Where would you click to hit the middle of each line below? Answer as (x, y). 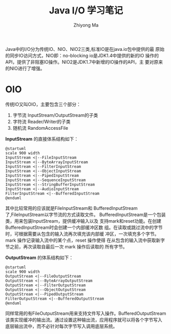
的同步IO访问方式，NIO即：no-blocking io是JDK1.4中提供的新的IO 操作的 (82, 55)
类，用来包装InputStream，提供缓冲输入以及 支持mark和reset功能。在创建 (83, 221)
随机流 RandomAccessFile (40, 128)
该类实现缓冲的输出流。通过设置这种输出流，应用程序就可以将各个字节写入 (84, 320)
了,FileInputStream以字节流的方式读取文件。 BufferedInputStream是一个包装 (85, 214)
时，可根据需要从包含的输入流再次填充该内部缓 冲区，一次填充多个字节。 (82, 233)
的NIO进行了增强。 (25, 68)
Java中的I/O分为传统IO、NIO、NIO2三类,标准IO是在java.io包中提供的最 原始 (85, 49)
